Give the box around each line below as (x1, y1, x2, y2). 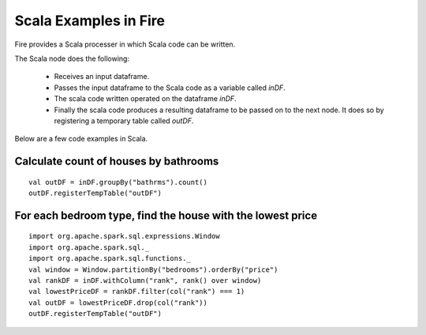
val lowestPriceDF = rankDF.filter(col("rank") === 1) (28, 287, 245, 296)
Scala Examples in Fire (14, 12, 166, 29)
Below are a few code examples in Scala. (14, 134, 148, 144)
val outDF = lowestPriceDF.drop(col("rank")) (28, 298, 208, 307)
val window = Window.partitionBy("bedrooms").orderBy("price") (28, 265, 278, 274)
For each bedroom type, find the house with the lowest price (14, 209, 318, 222)
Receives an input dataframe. (54, 72, 150, 81)
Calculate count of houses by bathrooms (14, 155, 219, 168)
